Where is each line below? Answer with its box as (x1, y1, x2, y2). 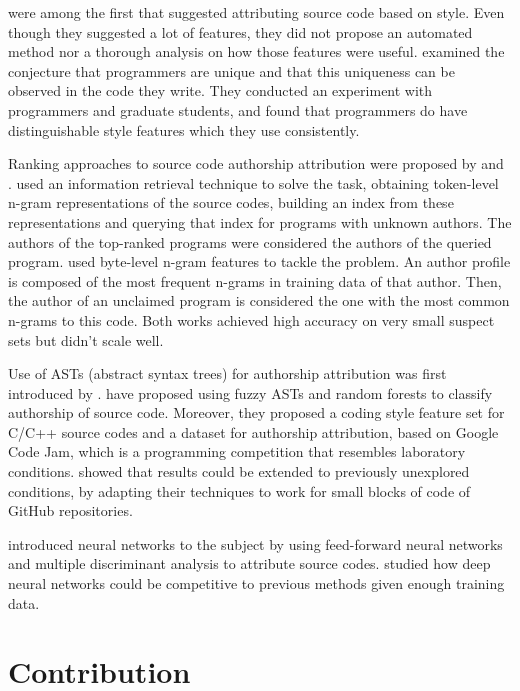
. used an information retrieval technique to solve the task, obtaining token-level (8, 172, 499, 193)
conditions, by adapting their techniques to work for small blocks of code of (8, 480, 471, 501)
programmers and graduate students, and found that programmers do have (8, 99, 468, 120)
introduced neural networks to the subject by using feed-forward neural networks (8, 533, 503, 554)
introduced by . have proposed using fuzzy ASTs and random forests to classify (8, 382, 493, 403)
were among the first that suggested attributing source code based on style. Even (8, 2, 505, 22)
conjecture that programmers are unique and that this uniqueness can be (8, 60, 455, 81)
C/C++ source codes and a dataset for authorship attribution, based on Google (8, 421, 499, 442)
